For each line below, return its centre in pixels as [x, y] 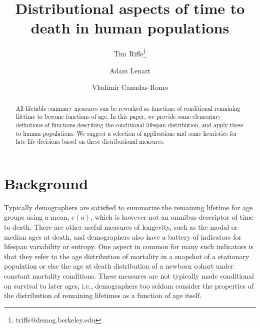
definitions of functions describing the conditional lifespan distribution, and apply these [129, 125]
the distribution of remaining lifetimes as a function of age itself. [103, 295]
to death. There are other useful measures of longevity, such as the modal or [121, 226]
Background [46, 183]
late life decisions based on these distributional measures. [90, 142]
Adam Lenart [130, 70]
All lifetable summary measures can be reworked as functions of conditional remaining [128, 108]
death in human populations [130, 28]
